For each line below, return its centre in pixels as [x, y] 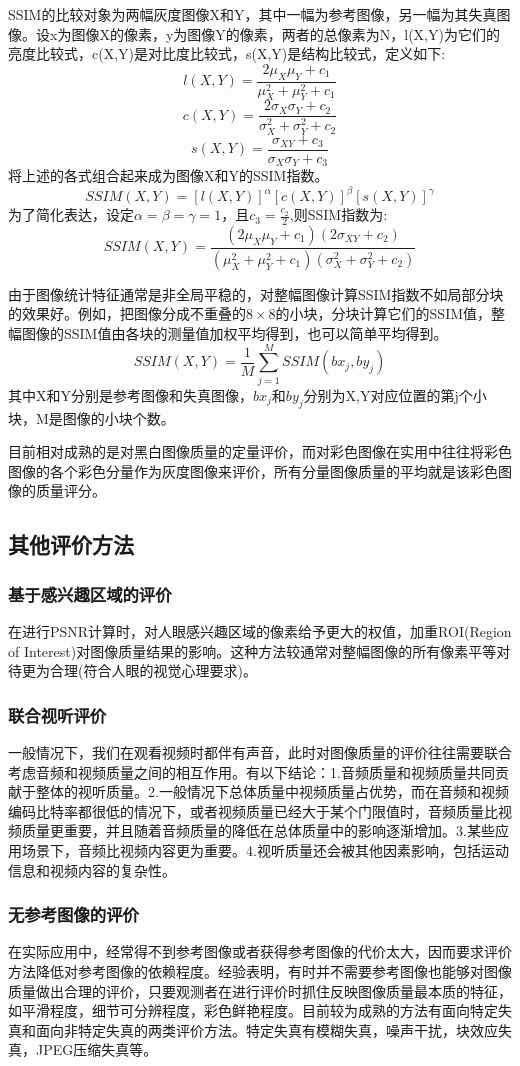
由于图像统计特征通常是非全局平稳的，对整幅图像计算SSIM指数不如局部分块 [256, 293]
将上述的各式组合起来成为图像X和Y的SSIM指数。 [168, 175]
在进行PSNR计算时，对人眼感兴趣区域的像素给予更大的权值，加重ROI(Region [260, 630]
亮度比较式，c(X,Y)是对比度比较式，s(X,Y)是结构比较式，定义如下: [227, 53]
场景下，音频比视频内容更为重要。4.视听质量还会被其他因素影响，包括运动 [265, 849]
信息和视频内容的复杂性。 [92, 869]
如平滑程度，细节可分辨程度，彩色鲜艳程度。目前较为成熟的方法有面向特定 [253, 1010]
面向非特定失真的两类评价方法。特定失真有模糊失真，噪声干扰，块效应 [266, 1029]
